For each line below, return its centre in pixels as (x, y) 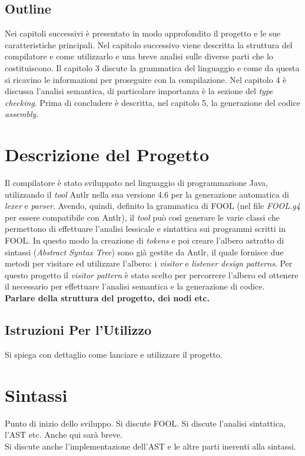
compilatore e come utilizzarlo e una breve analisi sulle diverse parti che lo (139, 56)
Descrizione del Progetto (107, 154)
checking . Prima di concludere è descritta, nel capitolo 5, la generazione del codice (152, 102)
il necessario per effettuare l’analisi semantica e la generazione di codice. (135, 286)
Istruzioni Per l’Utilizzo (78, 329)
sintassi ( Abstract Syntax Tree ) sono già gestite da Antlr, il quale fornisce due (144, 252)
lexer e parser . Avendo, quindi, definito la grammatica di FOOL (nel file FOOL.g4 (152, 206)
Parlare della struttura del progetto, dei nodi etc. (107, 298)
